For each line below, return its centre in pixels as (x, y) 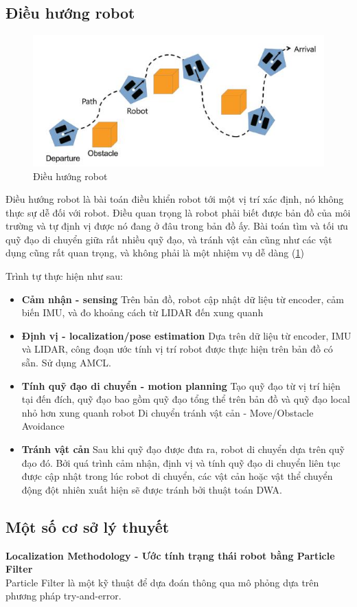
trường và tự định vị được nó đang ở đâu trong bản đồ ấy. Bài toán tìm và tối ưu (177, 226)
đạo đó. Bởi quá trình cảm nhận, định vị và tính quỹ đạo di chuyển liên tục (181, 462)
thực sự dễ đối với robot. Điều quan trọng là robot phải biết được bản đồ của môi (178, 212)
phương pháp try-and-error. (64, 596)
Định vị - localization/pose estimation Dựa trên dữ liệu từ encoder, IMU (186, 335)
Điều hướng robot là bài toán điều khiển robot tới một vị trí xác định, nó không (175, 199)
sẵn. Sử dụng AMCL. (66, 363)
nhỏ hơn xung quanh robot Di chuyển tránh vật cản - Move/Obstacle (168, 412)
